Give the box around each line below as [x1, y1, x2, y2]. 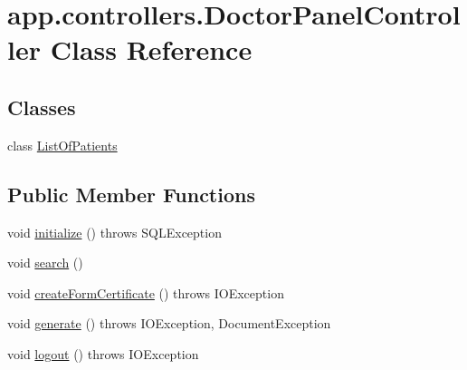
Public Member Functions [7, 180, 255, 208]
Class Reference [50, 31, 253, 68]
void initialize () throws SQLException [7, 222, 222, 241]
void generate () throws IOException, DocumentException [7, 314, 331, 333]
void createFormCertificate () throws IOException [7, 283, 284, 302]
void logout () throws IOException [7, 344, 199, 363]
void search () [7, 253, 83, 272]
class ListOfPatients [7, 135, 118, 154]
